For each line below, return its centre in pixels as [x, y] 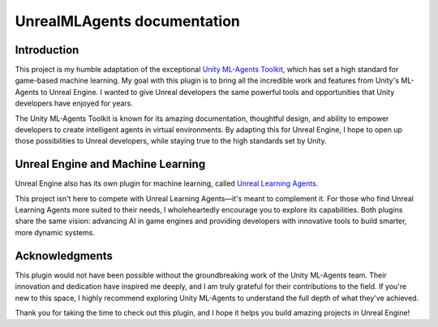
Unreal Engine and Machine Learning [110, 164]
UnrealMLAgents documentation [128, 21]
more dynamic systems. [55, 232]
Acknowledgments [64, 256]
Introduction [47, 50]
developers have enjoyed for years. [74, 103]
